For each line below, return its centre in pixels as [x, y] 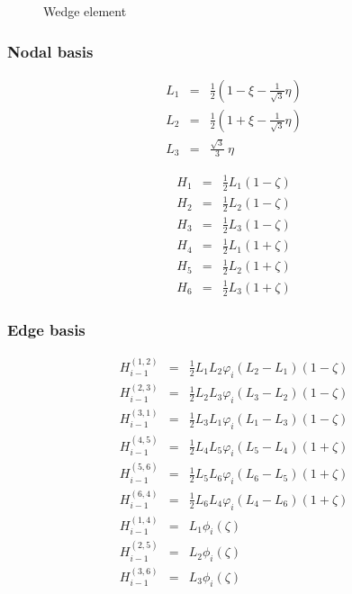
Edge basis [46, 329]
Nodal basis [50, 51]
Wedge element [85, 11]
